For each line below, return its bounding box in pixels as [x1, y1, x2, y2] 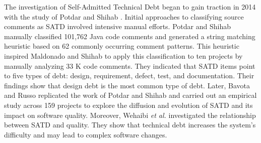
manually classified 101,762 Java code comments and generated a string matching [4, 31, 255, 41]
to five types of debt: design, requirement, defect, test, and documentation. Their [4, 70, 254, 81]
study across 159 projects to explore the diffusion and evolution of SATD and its [4, 99, 253, 110]
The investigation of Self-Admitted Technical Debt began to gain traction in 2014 [4, 2, 256, 12]
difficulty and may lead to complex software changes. [4, 129, 167, 139]
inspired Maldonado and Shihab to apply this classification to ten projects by [4, 50, 243, 61]
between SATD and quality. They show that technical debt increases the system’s [4, 119, 256, 130]
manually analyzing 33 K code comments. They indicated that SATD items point [4, 60, 255, 71]
